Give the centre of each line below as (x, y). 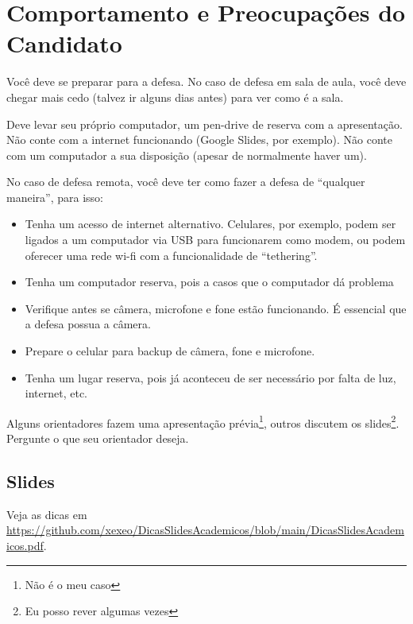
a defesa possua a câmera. (88, 324)
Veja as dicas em (47, 514)
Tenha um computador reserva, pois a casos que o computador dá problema (209, 282)
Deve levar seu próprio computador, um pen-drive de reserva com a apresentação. (205, 124)
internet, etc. (56, 393)
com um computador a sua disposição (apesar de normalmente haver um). (187, 155)
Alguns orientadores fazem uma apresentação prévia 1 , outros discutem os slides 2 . (203, 421)
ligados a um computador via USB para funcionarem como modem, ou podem (215, 240)
